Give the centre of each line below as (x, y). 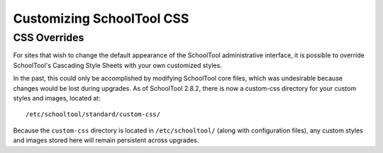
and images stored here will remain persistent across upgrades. (106, 140)
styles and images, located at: (57, 98)
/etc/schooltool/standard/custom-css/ (93, 114)
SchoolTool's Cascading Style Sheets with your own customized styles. (118, 65)
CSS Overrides (49, 38)
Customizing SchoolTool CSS (101, 18)
